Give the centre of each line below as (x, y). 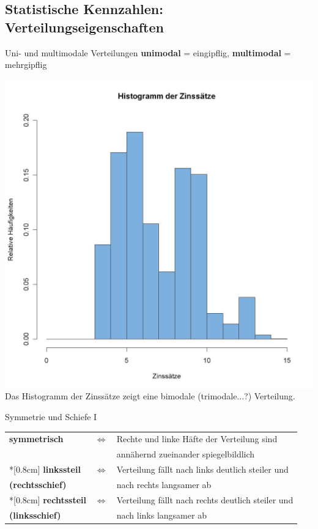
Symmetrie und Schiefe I (51, 416)
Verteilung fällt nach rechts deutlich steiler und (205, 499)
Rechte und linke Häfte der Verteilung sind (197, 439)
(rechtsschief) (38, 484)
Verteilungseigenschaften (84, 27)
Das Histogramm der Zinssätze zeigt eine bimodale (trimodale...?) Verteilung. (150, 396)
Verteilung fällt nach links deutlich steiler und (202, 469)
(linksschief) (35, 515)
